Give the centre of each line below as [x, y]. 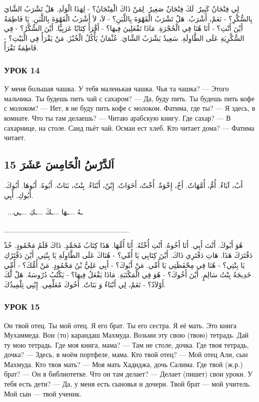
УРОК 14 [22, 70]
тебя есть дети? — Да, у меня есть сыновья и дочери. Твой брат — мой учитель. [128, 384]
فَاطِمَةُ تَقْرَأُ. [21, 48]
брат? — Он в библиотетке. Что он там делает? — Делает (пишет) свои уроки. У [129, 374]
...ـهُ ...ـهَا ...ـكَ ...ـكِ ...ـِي [45, 212]
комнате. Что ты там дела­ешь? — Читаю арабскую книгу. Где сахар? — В [118, 117]
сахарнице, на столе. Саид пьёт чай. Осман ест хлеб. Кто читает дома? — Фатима [129, 127]
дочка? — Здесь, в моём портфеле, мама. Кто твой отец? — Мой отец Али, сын [126, 354]
